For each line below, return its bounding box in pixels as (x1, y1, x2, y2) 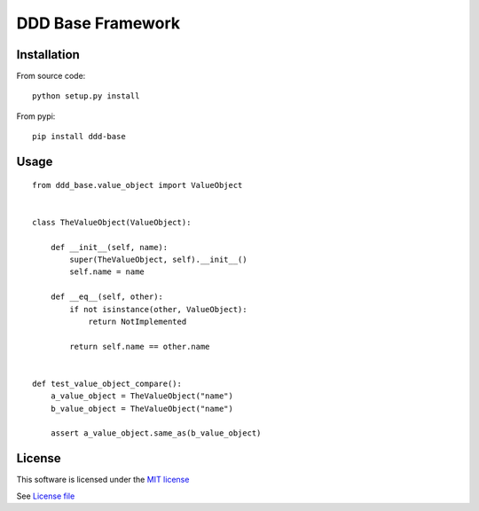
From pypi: (16, 111, 56, 122)
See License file (16, 491, 75, 501)
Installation (16, 47, 80, 62)
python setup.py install (32, 91, 140, 101)
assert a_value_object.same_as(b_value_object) (50, 428, 262, 438)
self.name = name (69, 267, 145, 277)
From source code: (16, 71, 86, 82)
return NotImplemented (88, 316, 187, 326)
